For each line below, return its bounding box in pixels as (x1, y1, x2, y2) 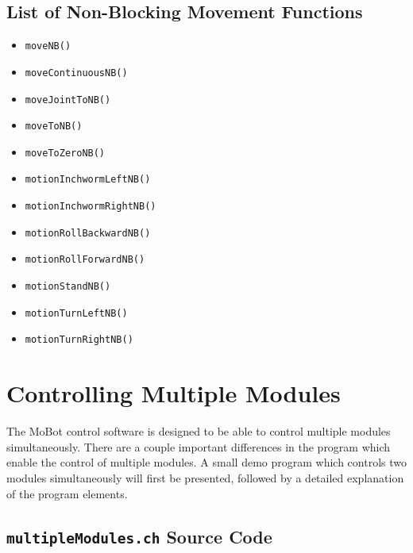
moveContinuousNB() (25, 67, 128, 79)
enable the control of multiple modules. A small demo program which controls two (6, 454, 407, 470)
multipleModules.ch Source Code (6, 524, 272, 548)
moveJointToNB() (25, 94, 111, 106)
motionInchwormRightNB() (25, 201, 156, 213)
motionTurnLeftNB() (25, 307, 128, 319)
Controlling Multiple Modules (6, 377, 341, 409)
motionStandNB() (25, 281, 111, 293)
